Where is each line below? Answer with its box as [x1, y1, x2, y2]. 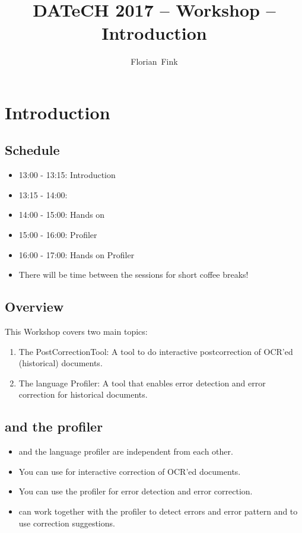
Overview [5, 297, 64, 316]
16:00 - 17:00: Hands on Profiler [18, 248, 135, 261]
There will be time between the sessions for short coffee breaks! [18, 268, 249, 281]
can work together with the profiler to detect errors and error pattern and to [18, 505, 298, 518]
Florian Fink [131, 55, 178, 68]
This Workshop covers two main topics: [5, 325, 148, 338]
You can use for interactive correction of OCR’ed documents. [18, 465, 241, 477]
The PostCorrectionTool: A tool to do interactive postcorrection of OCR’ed [18, 345, 293, 357]
